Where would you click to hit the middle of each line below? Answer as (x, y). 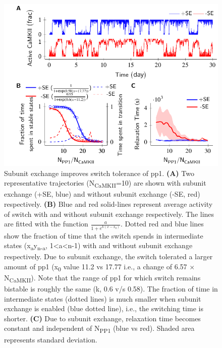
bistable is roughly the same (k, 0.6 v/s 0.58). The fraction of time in (111, 289)
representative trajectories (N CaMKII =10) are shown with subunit (105, 184)
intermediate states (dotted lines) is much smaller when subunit (103, 298)
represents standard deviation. (51, 339)
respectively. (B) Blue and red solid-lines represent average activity (108, 204)
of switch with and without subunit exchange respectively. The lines (109, 214)
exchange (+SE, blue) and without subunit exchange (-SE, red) (102, 194)
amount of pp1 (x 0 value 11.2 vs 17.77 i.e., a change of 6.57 (96, 267)
